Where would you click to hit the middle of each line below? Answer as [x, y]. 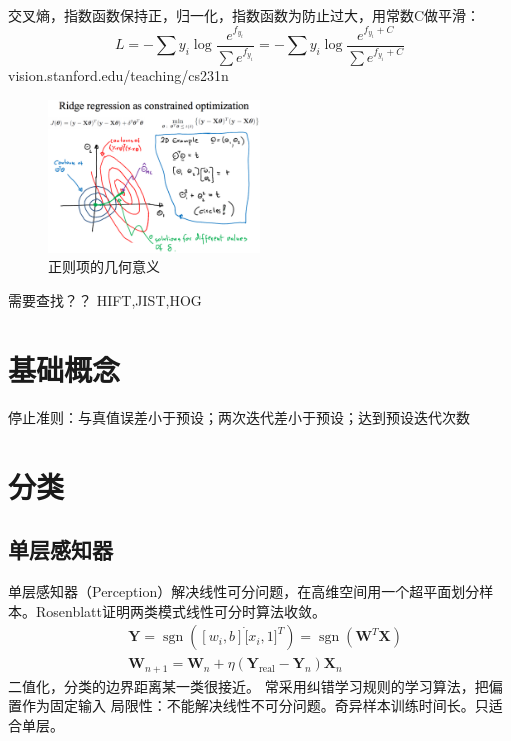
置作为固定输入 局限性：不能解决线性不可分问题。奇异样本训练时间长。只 [248, 705]
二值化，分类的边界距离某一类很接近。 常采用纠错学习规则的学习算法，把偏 [255, 685]
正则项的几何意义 [104, 266]
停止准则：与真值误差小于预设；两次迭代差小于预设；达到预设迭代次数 [239, 416]
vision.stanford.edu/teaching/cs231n [118, 75]
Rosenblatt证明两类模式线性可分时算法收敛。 [180, 610]
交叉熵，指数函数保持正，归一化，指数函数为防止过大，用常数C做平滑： [244, 15]
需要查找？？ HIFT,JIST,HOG [105, 300]
